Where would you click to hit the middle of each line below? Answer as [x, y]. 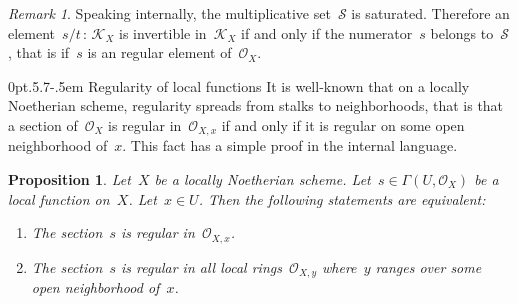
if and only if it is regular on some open [343, 124]
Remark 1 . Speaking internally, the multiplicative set [169, 13]
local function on [59, 198]
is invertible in [163, 32]
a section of [43, 124]
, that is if [39, 52]
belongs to [462, 32]
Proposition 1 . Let [69, 179]
